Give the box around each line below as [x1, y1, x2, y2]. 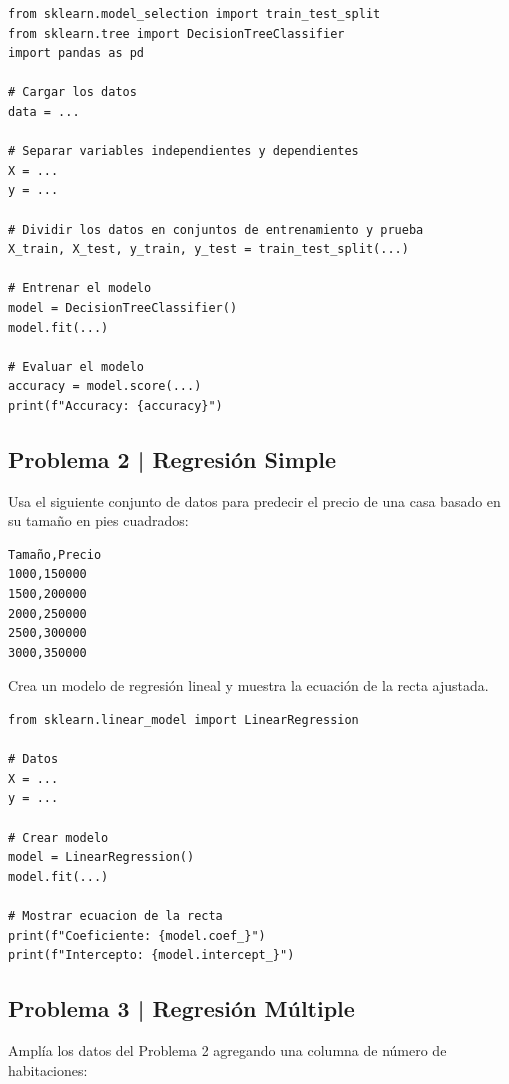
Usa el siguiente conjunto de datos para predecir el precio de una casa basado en [8, 490, 501, 511]
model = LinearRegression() [8, 850, 195, 865]
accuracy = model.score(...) [8, 379, 202, 394]
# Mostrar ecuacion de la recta [8, 908, 223, 923]
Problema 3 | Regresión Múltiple [8, 993, 355, 1024]
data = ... [8, 104, 80, 119]
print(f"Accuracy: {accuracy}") [8, 398, 223, 413]
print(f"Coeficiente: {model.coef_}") [8, 928, 266, 943]
